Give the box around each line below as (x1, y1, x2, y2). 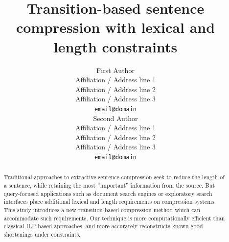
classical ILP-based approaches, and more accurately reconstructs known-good (3, 222, 203, 230)
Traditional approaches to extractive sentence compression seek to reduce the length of (3, 173, 225, 181)
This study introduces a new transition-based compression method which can (3, 205, 200, 214)
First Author (96, 65, 135, 75)
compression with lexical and (16, 17, 215, 37)
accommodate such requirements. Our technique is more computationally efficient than (3, 214, 225, 222)
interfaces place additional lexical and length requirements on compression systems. (3, 197, 216, 206)
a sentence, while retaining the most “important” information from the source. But (3, 181, 215, 190)
